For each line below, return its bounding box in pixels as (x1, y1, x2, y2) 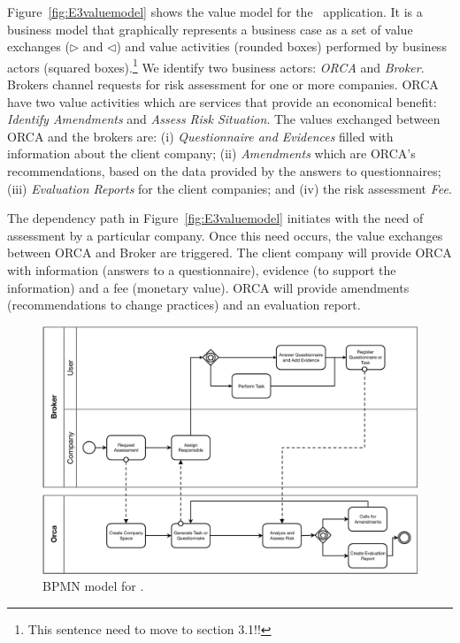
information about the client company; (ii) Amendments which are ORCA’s (7, 144, 416, 163)
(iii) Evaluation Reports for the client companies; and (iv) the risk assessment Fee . (7, 179, 452, 197)
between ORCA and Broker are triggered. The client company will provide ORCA (7, 243, 452, 262)
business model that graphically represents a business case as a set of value (7, 19, 413, 38)
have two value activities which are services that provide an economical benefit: (7, 92, 437, 111)
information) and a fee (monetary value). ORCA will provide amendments (7, 278, 410, 296)
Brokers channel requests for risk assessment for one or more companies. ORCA (7, 75, 439, 94)
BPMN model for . (42, 577, 144, 595)
